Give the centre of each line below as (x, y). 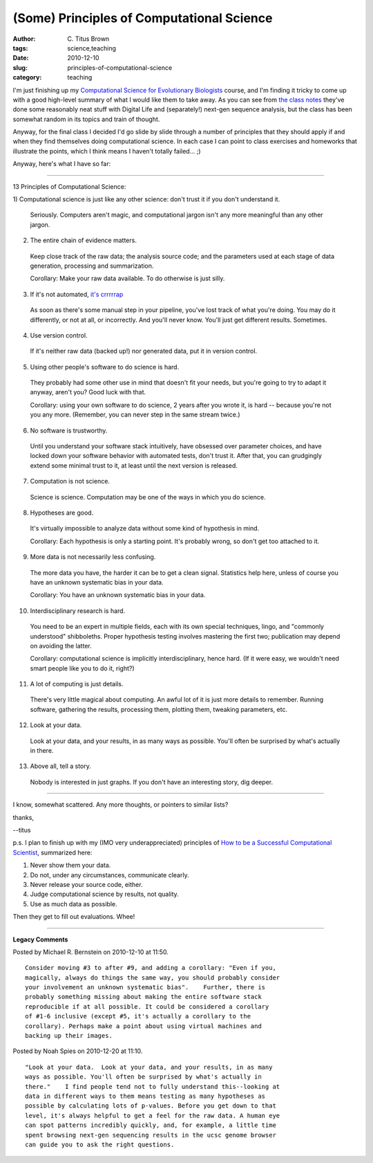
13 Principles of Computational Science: (69, 186)
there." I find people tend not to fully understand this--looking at (153, 1087)
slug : (20, 67)
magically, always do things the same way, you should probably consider (153, 978)
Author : (24, 39)
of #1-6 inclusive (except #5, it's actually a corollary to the (138, 1016)
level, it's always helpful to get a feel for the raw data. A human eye (153, 1115)
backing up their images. (69, 1036)
